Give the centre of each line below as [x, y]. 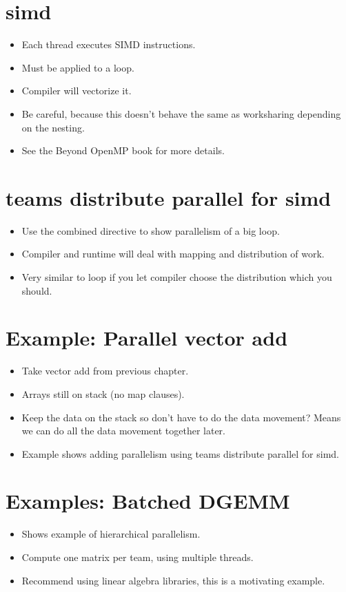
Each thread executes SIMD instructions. [109, 44]
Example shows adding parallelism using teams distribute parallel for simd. [180, 453]
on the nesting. [53, 127]
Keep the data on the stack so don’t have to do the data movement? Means [181, 417]
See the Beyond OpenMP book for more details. [123, 150]
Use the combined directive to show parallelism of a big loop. [151, 230]
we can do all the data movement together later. [123, 431]
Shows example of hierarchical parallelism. [111, 534]
